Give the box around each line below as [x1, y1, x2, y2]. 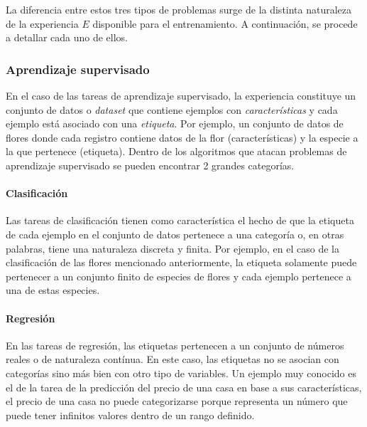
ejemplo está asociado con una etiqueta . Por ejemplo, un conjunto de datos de [6, 116, 344, 131]
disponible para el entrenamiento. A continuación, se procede [92, 16, 358, 31]
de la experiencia [6, 16, 79, 31]
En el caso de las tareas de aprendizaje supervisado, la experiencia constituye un [6, 88, 356, 102]
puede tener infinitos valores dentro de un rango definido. [6, 407, 255, 422]
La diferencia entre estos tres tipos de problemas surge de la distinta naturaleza [6, 2, 352, 16]
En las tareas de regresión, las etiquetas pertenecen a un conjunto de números [6, 337, 344, 352]
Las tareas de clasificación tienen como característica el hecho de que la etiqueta [6, 213, 354, 228]
